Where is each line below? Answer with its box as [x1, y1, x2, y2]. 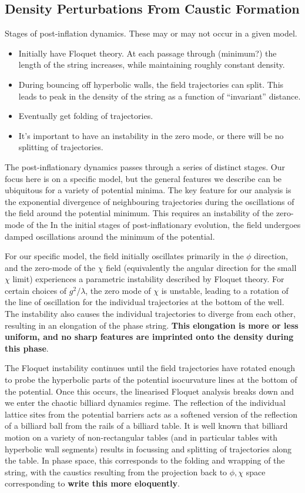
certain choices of [5, 284, 67, 296]
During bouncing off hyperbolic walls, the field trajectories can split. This [18, 78, 284, 90]
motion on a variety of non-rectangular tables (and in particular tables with [5, 431, 277, 444]
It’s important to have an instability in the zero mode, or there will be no [18, 129, 284, 141]
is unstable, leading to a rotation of [161, 284, 289, 296]
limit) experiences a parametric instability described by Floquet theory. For [12, 273, 284, 285]
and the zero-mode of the [5, 261, 96, 273]
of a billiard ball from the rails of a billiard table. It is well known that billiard [5, 419, 288, 432]
